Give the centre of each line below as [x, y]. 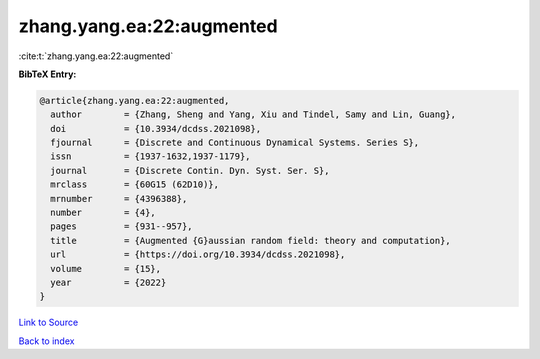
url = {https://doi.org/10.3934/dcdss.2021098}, [198, 254]
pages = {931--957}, [122, 226]
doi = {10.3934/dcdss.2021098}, [156, 128]
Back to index [46, 341]
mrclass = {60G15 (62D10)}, [135, 184]
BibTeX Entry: [47, 74]
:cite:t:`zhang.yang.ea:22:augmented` [96, 56]
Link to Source [48, 322]
